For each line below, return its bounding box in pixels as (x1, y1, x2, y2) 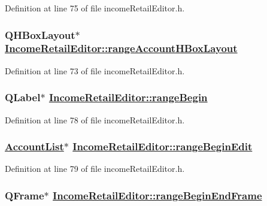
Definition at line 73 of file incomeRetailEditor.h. (5, 64, 185, 77)
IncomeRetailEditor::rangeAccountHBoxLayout (5, 41, 238, 56)
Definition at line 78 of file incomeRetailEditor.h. (5, 113, 185, 126)
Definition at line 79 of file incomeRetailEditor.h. (5, 162, 185, 175)
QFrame (5, 187, 44, 202)
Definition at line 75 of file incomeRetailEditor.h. (5, 2, 185, 14)
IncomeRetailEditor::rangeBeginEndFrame (53, 187, 262, 202)
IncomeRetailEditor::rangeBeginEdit (72, 139, 253, 154)
